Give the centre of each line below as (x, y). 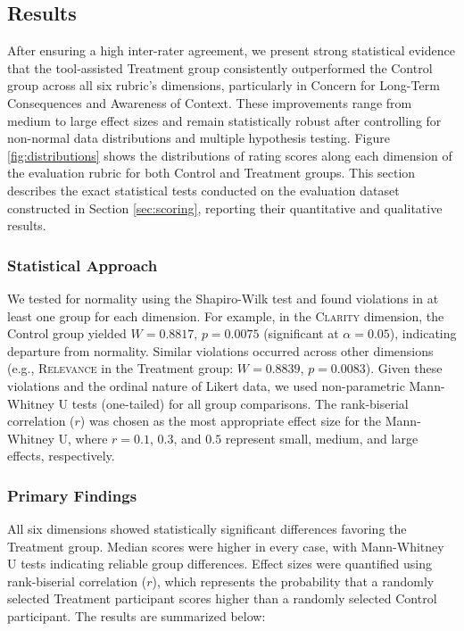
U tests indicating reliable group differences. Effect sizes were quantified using (220, 564)
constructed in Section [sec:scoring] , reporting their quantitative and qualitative (225, 208)
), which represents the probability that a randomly (293, 581)
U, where (83, 438)
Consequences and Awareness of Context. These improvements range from (210, 102)
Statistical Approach (83, 265)
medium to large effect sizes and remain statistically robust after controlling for (224, 120)
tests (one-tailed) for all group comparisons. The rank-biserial (240, 403)
